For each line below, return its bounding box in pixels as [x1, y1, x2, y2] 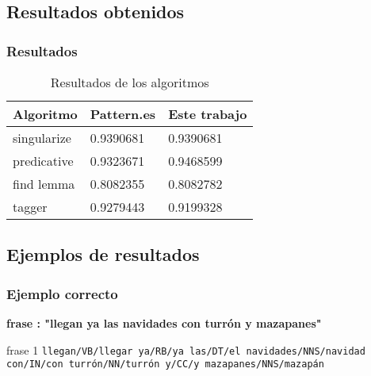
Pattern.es [90, 105, 156, 123]
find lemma [13, 175, 75, 193]
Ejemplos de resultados [6, 242, 200, 267]
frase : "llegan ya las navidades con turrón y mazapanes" [6, 315, 322, 331]
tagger [13, 198, 48, 216]
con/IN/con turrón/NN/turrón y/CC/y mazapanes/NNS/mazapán [6, 359, 324, 370]
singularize [13, 129, 71, 147]
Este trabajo [168, 105, 247, 123]
